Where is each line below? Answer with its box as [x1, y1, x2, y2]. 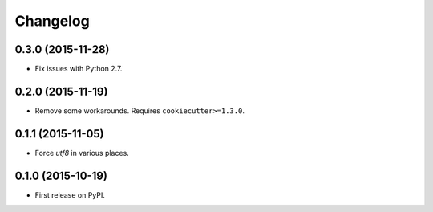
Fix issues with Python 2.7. [34, 64, 123, 74]
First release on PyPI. [34, 190, 106, 200]
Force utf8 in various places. [34, 148, 130, 157]
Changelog [14, 12, 90, 30]
